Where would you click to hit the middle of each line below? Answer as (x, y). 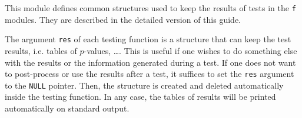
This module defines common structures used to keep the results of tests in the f (150, 8)
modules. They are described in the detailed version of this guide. (123, 19)
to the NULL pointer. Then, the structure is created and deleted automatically (144, 85)
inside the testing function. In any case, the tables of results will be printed (140, 97)
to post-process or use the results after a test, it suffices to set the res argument (150, 74)
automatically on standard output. (67, 108)
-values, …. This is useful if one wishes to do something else (190, 50)
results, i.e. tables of (41, 50)
